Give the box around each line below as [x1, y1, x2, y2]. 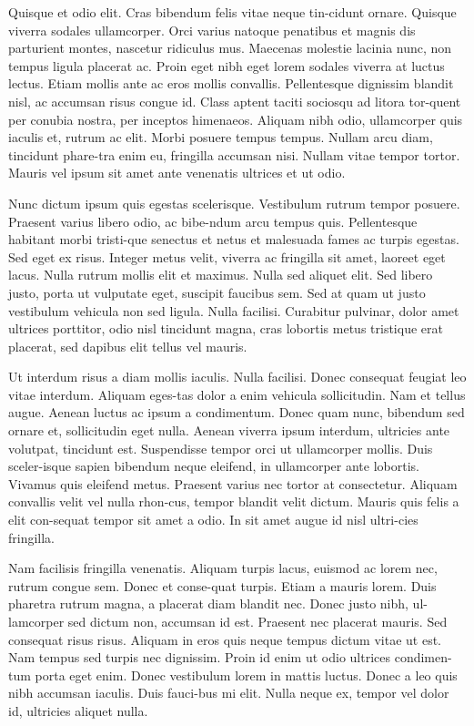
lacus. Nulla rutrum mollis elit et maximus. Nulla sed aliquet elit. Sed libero [8, 265, 433, 284]
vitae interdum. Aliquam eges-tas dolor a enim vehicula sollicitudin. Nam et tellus [8, 384, 466, 404]
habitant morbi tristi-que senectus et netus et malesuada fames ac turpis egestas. [8, 230, 459, 249]
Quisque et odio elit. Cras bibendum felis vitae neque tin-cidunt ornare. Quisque [8, 3, 457, 21]
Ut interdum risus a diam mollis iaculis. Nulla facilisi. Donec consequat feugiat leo [8, 367, 467, 386]
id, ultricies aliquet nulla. [8, 700, 148, 720]
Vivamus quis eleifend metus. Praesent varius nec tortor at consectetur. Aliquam [8, 474, 458, 493]
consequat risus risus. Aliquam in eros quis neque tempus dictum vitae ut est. [8, 629, 442, 649]
